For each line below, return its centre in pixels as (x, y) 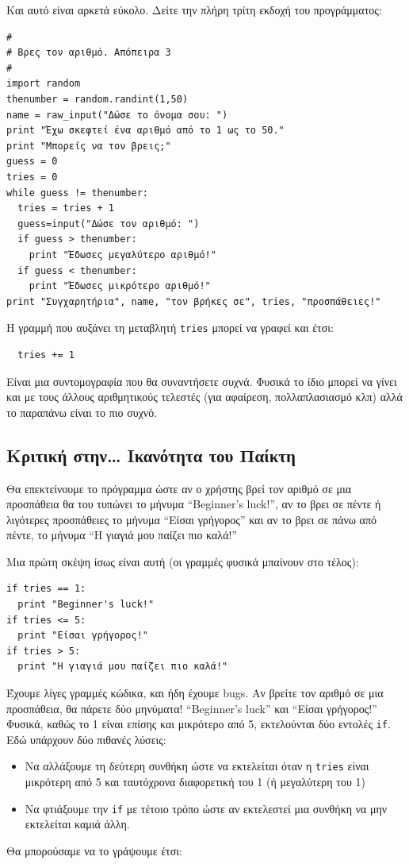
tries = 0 (32, 177)
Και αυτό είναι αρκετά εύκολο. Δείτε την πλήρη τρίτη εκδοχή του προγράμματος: (194, 10)
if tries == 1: (46, 589)
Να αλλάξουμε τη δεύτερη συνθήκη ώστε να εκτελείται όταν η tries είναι (197, 766)
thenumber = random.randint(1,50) (97, 99)
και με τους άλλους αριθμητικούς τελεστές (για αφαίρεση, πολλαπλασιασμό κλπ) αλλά (204, 397)
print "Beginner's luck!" (86, 605)
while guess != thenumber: (77, 193)
